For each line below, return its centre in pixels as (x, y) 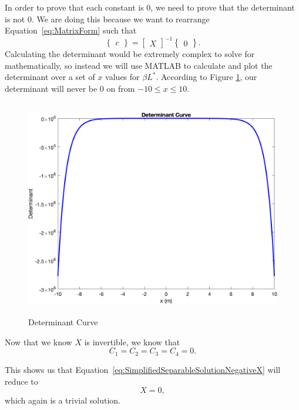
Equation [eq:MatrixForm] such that (71, 30)
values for (122, 77)
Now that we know (38, 341)
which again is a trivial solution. (63, 400)
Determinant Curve (63, 322)
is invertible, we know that (132, 341)
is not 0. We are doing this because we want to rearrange (107, 19)
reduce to (21, 381)
